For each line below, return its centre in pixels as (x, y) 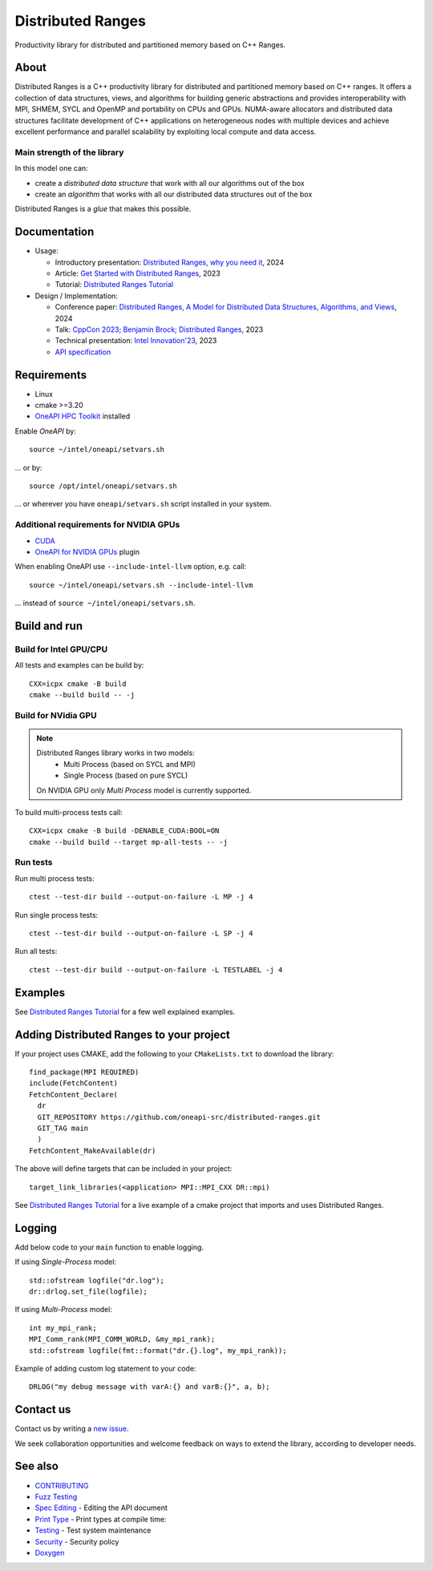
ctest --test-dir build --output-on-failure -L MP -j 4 (141, 897)
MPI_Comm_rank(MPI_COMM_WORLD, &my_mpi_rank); (122, 1339)
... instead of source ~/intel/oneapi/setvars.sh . (105, 603)
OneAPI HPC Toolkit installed (83, 416)
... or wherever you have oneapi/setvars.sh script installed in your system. (143, 504)
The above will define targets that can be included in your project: (123, 1169)
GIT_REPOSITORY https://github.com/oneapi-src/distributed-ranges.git (179, 1117)
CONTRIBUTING (62, 1485)
